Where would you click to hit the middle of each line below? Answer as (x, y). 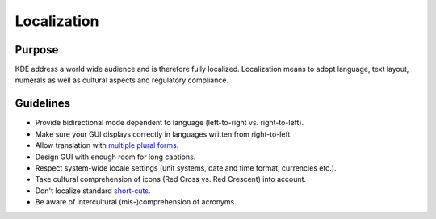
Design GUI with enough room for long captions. (115, 157)
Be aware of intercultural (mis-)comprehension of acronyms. (136, 202)
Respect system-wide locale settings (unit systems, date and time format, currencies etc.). (186, 168)
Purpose (37, 50)
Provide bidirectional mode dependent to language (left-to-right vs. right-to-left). (170, 123)
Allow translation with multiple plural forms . (107, 145)
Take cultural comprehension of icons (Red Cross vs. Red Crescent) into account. (171, 179)
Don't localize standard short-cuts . (93, 191)
